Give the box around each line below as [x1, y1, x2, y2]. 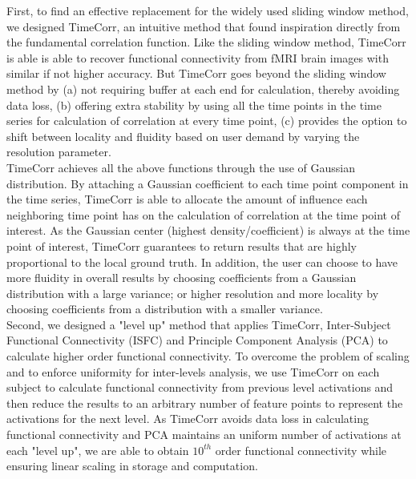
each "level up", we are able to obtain [6, 441, 189, 458]
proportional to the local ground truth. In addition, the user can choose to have [6, 253, 398, 270]
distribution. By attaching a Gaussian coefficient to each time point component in [6, 175, 409, 191]
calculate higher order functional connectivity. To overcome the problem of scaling [6, 348, 410, 364]
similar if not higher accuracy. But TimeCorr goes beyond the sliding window [6, 65, 386, 82]
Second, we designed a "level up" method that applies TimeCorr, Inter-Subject [6, 316, 391, 332]
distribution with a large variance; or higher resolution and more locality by [6, 284, 379, 301]
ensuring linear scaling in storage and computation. [6, 457, 258, 474]
